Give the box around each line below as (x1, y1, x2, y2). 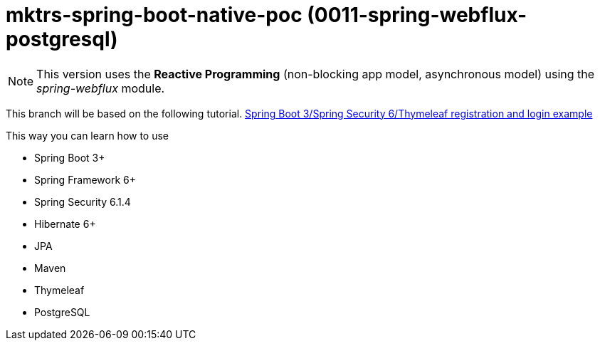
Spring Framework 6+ (34, 173, 136, 186)
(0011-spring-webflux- (307, 3, 527, 27)
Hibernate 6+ (34, 217, 96, 230)
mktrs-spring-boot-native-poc (6, 3, 302, 27)
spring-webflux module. (36, 80, 165, 95)
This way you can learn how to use (6, 129, 169, 142)
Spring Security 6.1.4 (34, 195, 131, 208)
